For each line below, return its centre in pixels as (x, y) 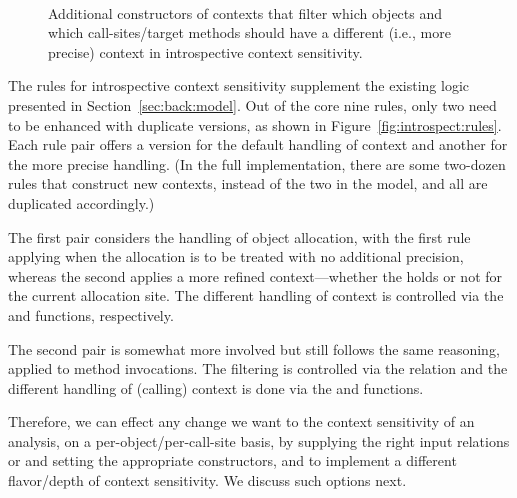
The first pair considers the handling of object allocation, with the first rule (239, 236)
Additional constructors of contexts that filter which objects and (245, 12)
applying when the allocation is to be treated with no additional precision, (236, 256)
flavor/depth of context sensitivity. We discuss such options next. (207, 480)
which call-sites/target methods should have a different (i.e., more (249, 32)
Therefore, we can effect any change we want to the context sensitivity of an (241, 421)
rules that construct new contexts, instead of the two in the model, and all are (248, 183)
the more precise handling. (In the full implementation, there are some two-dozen (257, 163)
